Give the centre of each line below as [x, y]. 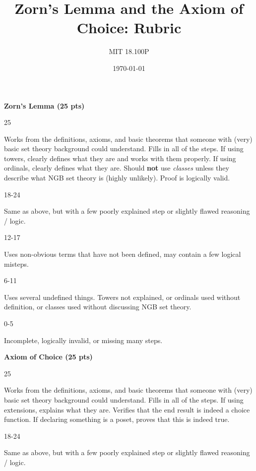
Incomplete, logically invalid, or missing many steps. [83, 340]
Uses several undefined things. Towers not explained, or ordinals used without [122, 297]
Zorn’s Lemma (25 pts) [44, 105]
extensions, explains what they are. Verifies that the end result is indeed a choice [127, 409]
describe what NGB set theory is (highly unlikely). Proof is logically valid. [117, 178]
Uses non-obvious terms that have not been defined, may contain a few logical [123, 254]
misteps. [16, 264]
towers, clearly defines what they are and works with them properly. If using [120, 158]
